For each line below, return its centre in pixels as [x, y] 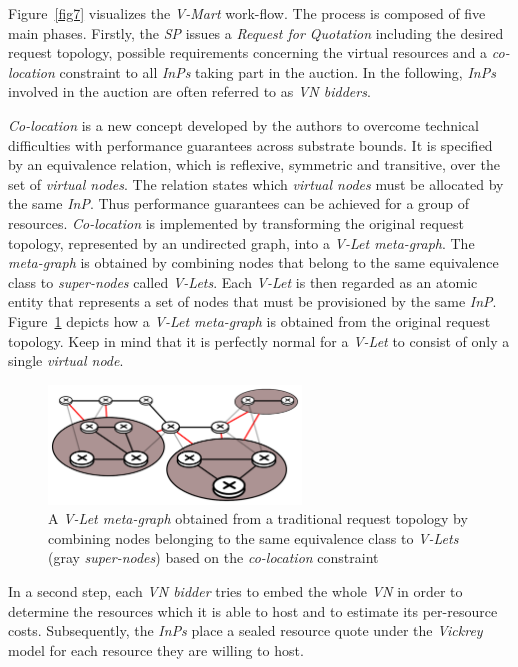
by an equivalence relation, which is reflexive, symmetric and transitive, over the [254, 164]
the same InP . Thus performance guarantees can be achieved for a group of [239, 203]
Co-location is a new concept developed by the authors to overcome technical [243, 124]
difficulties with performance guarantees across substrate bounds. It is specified [250, 144]
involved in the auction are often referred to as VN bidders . [189, 91]
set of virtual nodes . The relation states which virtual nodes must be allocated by [256, 183]
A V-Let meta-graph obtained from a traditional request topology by [258, 518]
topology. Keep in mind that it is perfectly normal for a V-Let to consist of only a [259, 340]
